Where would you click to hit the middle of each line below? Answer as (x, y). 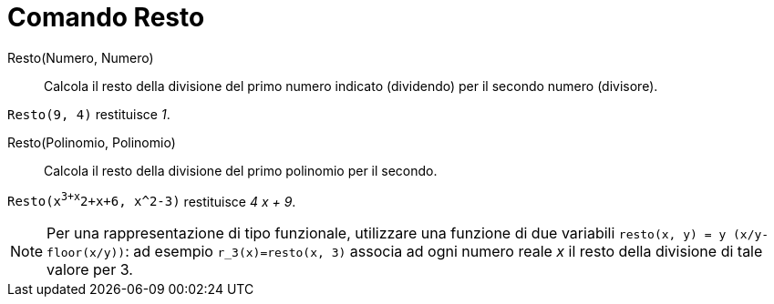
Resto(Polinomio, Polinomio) (92, 142)
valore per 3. (90, 270)
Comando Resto (106, 17)
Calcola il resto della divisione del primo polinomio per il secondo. (241, 170)
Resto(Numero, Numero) (81, 57)
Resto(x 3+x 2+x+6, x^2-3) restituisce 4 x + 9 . (152, 200)
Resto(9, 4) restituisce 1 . (89, 114)
